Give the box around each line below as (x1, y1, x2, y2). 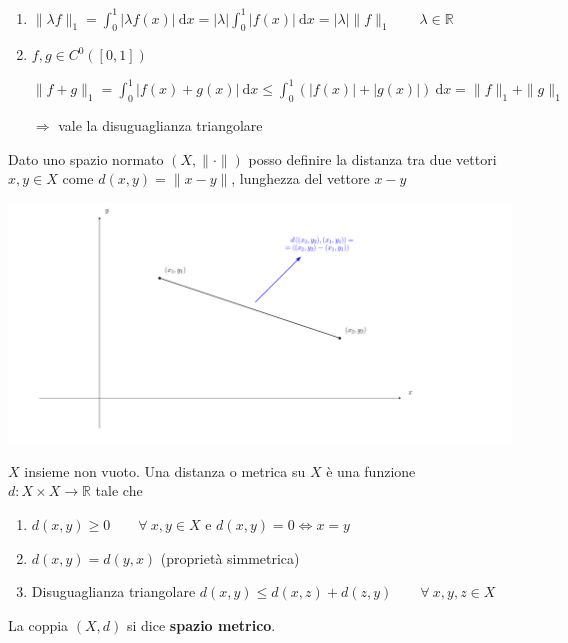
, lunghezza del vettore (231, 168, 370, 189)
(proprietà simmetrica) (160, 547, 300, 568)
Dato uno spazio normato (8, 148, 164, 169)
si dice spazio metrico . (126, 614, 276, 635)
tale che (95, 480, 143, 501)
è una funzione (326, 460, 416, 481)
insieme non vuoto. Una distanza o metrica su (24, 460, 306, 481)
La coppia (8, 614, 69, 635)
